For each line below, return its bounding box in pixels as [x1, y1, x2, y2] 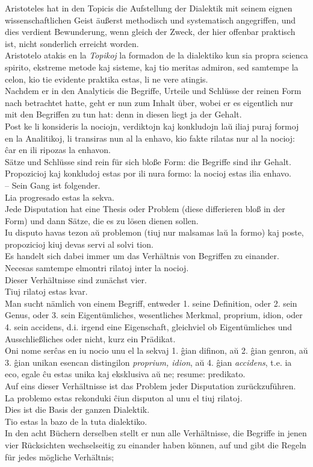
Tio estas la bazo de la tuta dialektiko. [5, 415, 147, 427]
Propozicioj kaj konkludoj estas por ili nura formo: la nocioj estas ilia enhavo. [5, 167, 291, 180]
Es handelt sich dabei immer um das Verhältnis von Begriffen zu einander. [5, 249, 279, 262]
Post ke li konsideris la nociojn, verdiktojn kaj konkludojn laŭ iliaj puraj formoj [5, 119, 299, 132]
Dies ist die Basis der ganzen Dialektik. [5, 403, 150, 416]
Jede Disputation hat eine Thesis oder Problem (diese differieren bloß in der [5, 202, 285, 215]
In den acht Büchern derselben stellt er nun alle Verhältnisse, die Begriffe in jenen [5, 427, 307, 439]
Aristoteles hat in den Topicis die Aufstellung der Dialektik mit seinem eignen [5, 2, 293, 14]
